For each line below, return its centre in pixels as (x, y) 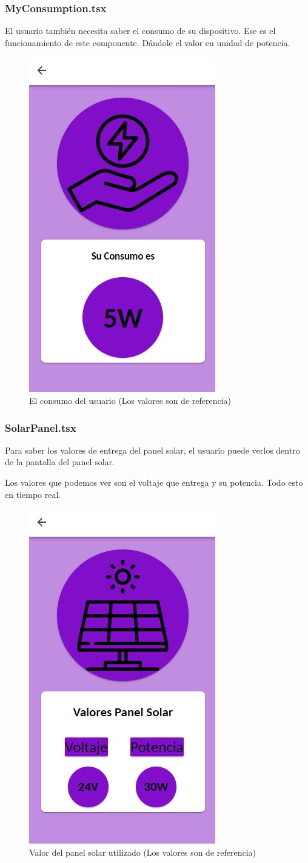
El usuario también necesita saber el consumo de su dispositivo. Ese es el (140, 31)
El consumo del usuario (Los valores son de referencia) (130, 400)
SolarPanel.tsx (41, 427)
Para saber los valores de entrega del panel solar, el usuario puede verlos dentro (152, 450)
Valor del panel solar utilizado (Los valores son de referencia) (143, 852)
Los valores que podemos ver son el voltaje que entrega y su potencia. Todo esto (154, 482)
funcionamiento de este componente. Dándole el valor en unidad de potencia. (148, 42)
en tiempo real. (33, 494)
